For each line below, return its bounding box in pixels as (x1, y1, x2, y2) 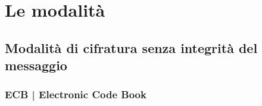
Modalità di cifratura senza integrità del (5, 38, 258, 57)
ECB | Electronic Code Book (5, 87, 146, 102)
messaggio (5, 56, 67, 74)
